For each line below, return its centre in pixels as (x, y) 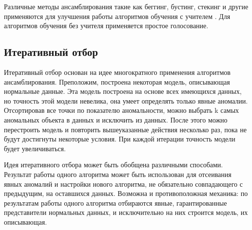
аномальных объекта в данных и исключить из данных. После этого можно (116, 119)
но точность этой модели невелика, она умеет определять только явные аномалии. (126, 100)
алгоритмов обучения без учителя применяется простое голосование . (106, 26)
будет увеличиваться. (35, 148)
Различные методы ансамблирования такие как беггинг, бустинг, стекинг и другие (126, 6)
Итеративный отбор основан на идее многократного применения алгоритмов (117, 72)
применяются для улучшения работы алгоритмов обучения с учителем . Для (117, 16)
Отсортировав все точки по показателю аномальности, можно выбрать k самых (122, 110)
